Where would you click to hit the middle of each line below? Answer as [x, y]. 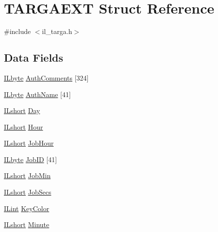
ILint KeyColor [27, 208]
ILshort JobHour [29, 143]
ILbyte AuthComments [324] [46, 77]
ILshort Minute [27, 224]
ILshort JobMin [27, 175]
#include [17, 31]
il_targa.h [57, 31]
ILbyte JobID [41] [31, 159]
